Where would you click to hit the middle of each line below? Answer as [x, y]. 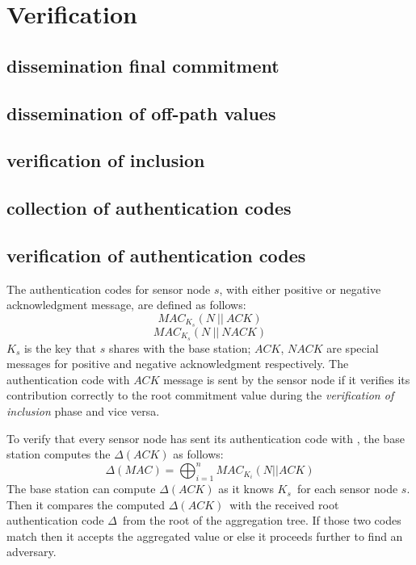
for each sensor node [347, 489]
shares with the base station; [180, 347]
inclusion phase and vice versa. [83, 410]
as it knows [246, 489]
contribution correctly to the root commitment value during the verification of [200, 395]
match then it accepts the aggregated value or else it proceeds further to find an [205, 536]
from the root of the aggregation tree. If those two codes [262, 520]
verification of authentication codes [156, 255]
